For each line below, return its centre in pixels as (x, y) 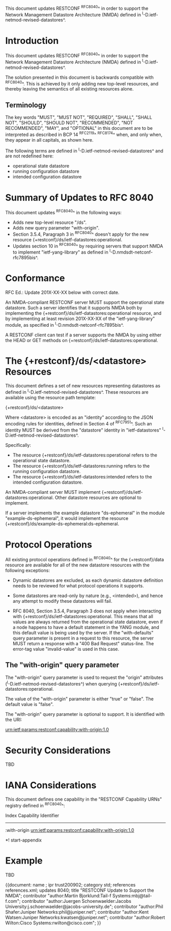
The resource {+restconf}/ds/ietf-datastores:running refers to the (81, 466)
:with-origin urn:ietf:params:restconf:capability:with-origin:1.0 (70, 830)
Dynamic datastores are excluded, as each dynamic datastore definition (88, 580)
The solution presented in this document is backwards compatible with (79, 77)
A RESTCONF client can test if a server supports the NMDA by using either (83, 335)
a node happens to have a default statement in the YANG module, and (86, 627)
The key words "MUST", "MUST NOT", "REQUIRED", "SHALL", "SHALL (79, 118)
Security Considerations (58, 750)
